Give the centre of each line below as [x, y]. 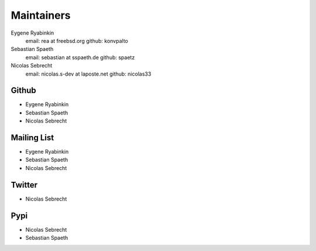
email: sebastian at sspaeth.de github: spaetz [80, 57]
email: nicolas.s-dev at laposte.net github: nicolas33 [88, 74]
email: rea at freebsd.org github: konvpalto [77, 40]
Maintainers [41, 15]
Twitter [24, 185]
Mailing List [32, 138]
